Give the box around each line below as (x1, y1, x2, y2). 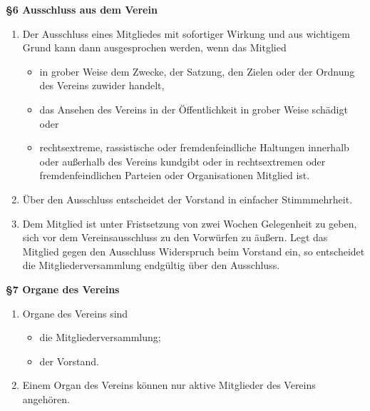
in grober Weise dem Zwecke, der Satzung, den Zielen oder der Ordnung (39, 64, 355, 78)
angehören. (22, 391, 70, 406)
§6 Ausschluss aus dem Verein (6, 2, 158, 16)
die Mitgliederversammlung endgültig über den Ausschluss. (22, 258, 280, 273)
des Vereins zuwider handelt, (39, 78, 165, 93)
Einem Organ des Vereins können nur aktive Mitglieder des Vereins (22, 377, 316, 392)
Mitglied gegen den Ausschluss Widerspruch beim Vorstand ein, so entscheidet (22, 243, 365, 258)
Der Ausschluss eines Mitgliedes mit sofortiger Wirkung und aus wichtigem (22, 26, 350, 41)
